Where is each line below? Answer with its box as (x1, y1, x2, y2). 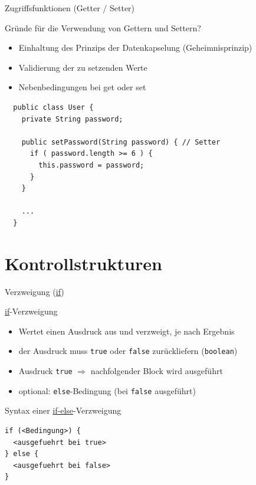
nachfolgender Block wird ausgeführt (90, 365, 223, 377)
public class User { (13, 103, 94, 112)
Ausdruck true (18, 365, 73, 377)
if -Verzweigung (5, 305, 58, 317)
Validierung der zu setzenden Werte (18, 61, 147, 73)
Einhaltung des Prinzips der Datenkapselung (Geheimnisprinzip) (18, 41, 252, 54)
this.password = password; (38, 160, 145, 169)
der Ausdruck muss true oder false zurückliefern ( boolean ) (18, 345, 238, 357)
